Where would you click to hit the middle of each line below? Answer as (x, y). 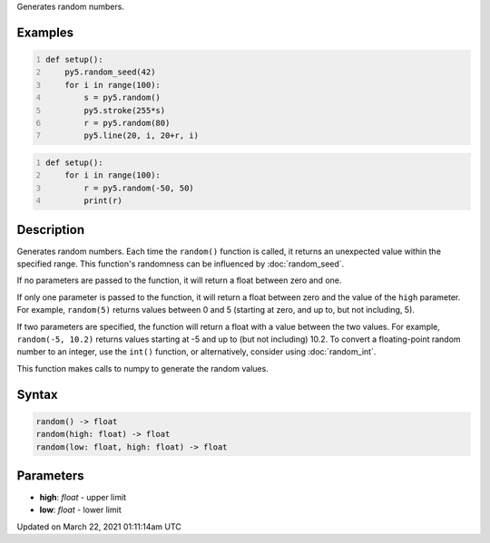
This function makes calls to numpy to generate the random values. (143, 368)
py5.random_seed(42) (110, 72)
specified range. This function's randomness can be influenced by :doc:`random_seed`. (181, 264)
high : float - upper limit (83, 497)
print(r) (103, 201)
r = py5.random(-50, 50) (138, 188)
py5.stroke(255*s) (124, 110)
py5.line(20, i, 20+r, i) (141, 136)
